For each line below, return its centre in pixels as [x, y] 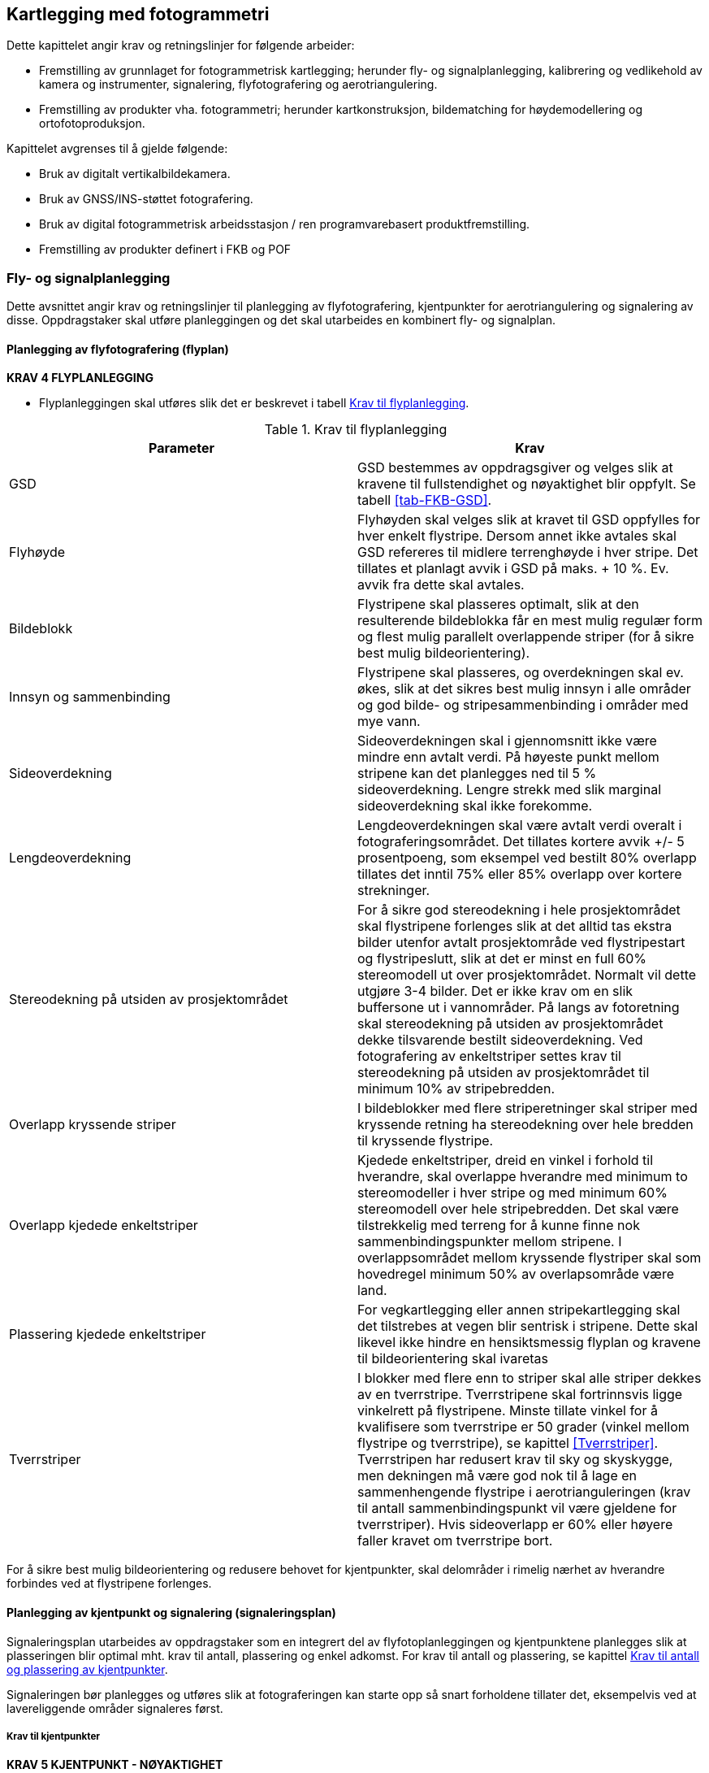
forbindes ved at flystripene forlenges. [109, 1584]
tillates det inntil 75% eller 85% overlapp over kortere [520, 874]
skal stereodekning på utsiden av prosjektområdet [510, 1024]
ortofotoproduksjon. [92, 124]
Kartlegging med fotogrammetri [138, 14]
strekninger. [394, 891]
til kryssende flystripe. [426, 1141]
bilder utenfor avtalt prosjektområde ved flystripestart [521, 943]
